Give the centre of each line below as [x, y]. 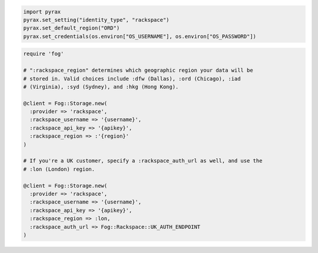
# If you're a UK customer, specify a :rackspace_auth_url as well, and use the [143, 161]
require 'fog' [44, 54]
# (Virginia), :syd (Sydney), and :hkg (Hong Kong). [101, 86]
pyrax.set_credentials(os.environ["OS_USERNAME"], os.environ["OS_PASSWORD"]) [140, 36]
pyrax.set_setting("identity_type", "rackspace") [96, 20]
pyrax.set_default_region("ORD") [72, 28]
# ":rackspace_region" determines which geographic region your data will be [138, 70]
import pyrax [42, 11]
